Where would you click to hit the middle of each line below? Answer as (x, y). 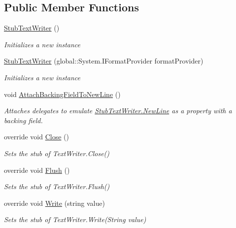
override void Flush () (37, 170)
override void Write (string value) (54, 203)
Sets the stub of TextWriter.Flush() (57, 186)
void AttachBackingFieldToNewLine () (62, 94)
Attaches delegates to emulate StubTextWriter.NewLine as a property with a (118, 111)
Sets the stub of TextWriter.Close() (57, 153)
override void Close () (36, 137)
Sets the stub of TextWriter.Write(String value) (75, 219)
